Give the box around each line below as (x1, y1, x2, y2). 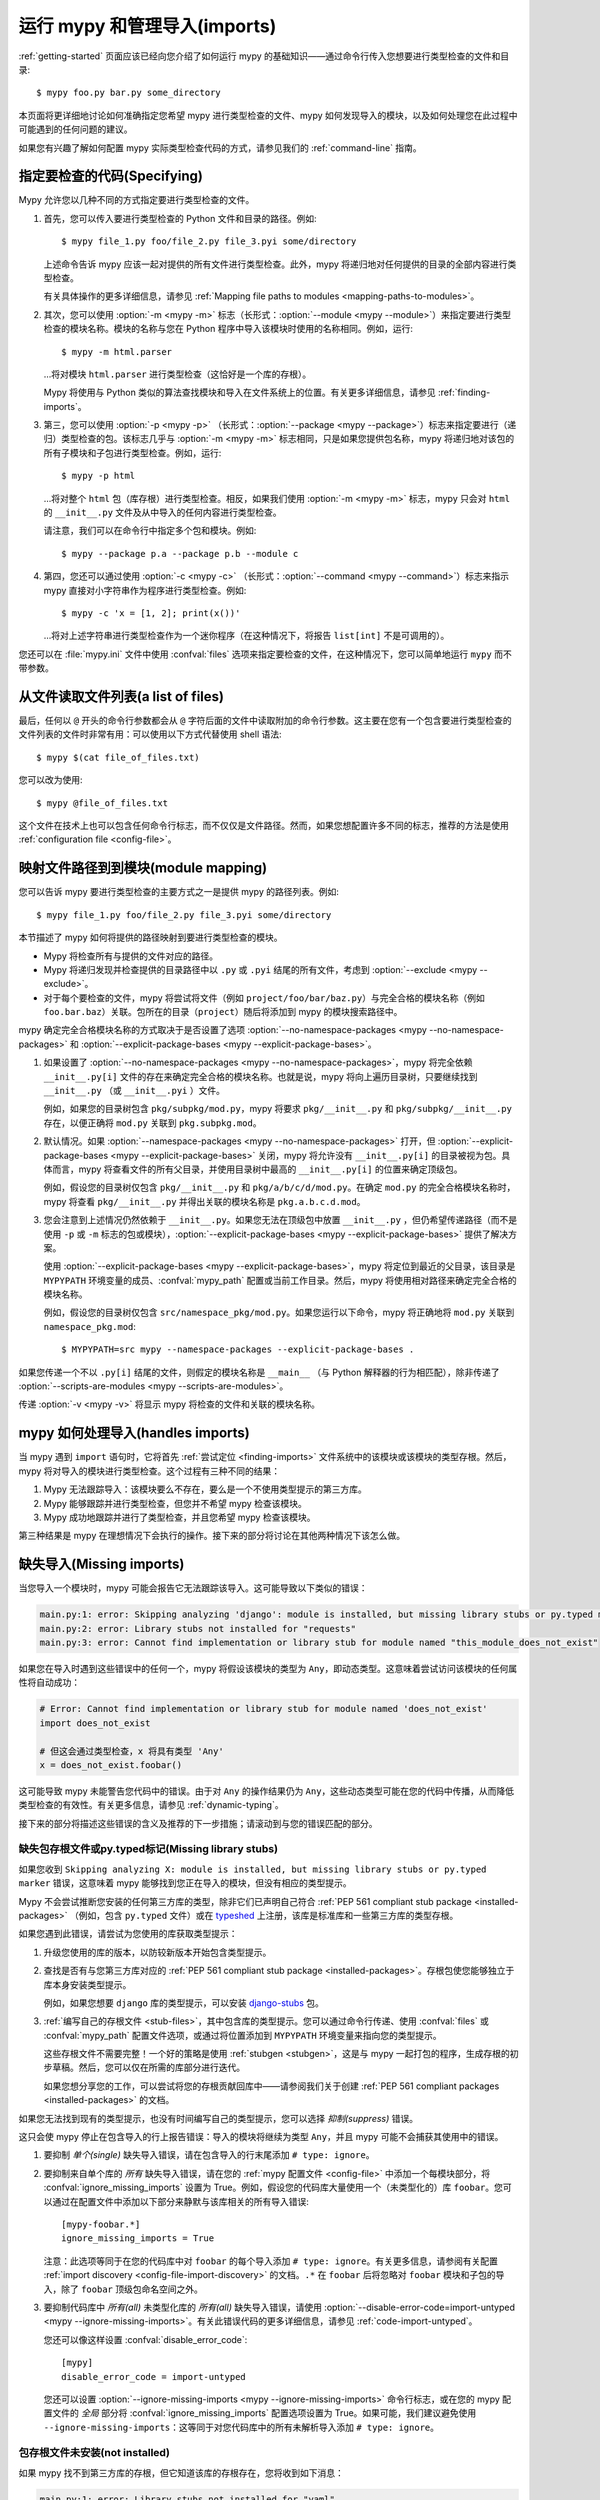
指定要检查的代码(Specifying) (18, 168, 204, 185)
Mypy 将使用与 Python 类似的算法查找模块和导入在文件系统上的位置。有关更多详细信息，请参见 (43, 386, 437, 399)
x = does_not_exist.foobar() (39, 1759, 183, 1770)
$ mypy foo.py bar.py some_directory (36, 87, 222, 99)
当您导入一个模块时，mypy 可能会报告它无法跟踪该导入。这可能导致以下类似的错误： (18, 1582, 369, 1594)
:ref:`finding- (438, 386, 491, 399)
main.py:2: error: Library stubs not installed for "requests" (39, 1623, 357, 1634)
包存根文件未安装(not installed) (18, 2446, 170, 2460)
